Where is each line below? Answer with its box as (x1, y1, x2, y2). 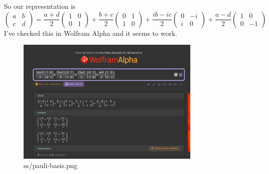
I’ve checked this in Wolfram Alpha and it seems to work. (4, 28, 178, 38)
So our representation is (4, 1, 76, 11)
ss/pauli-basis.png (24, 160, 78, 171)
